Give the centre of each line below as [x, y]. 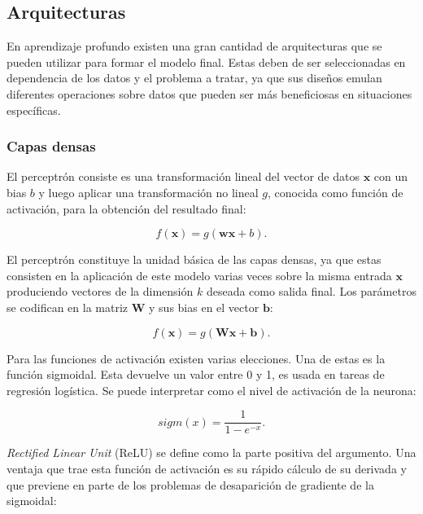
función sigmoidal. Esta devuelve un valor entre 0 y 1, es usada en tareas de [196, 374]
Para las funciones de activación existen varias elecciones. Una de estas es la [196, 358]
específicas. [34, 110]
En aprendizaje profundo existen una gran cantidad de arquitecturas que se [194, 46]
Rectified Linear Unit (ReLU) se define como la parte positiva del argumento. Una [211, 452]
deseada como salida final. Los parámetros [311, 291]
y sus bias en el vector [204, 307]
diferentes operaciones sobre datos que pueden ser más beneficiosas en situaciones [209, 93]
